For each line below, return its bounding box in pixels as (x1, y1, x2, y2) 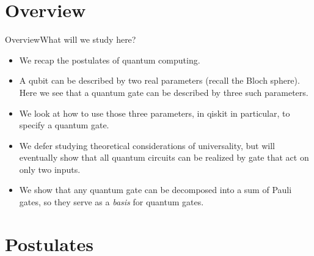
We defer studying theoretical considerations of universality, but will (19, 139, 275, 152)
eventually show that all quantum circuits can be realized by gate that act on (19, 151, 309, 164)
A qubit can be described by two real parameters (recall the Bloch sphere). (19, 74, 300, 87)
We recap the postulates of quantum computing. (19, 53, 200, 66)
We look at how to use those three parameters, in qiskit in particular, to (19, 106, 290, 119)
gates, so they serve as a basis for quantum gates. (19, 196, 204, 208)
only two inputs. (19, 163, 81, 175)
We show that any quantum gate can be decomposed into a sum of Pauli (19, 183, 292, 196)
